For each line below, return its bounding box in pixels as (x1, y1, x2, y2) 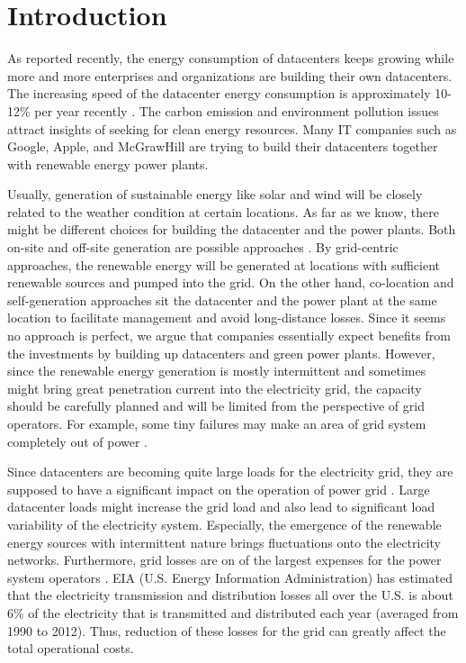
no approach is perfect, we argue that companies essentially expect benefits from (7, 326, 451, 345)
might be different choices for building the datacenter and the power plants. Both (7, 220, 456, 239)
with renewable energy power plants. (7, 154, 209, 173)
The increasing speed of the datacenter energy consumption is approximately (7, 84, 431, 103)
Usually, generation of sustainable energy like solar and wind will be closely (7, 185, 423, 204)
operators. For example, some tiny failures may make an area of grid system (7, 414, 426, 432)
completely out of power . (7, 431, 148, 450)
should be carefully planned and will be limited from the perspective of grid (7, 396, 425, 415)
